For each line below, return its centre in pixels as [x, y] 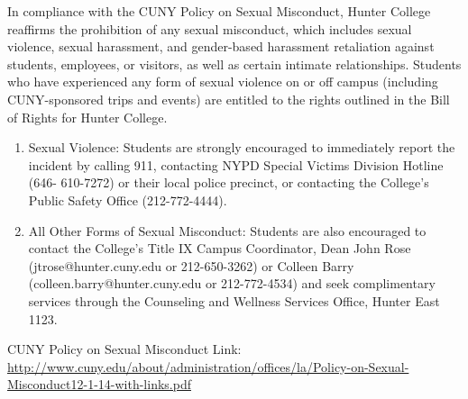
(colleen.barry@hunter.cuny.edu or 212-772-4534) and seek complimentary [232, 283]
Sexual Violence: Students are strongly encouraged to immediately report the [242, 147]
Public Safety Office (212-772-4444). [128, 199]
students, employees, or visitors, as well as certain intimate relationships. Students [234, 63]
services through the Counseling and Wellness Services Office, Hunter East [234, 300]
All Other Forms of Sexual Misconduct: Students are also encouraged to [227, 230]
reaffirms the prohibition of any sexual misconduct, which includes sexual [210, 28]
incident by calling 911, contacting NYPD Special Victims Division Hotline [236, 164]
